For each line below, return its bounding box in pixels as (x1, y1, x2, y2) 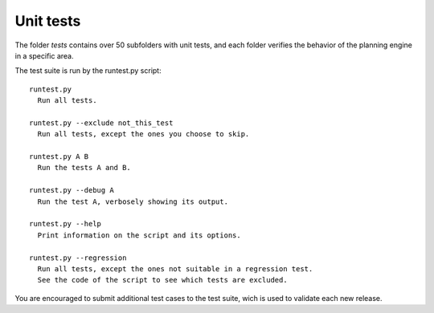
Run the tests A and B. (37, 163, 132, 173)
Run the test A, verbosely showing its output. (37, 197, 229, 206)
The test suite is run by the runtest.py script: (14, 66, 162, 75)
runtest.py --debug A (29, 185, 114, 195)
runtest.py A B (29, 152, 89, 161)
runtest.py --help (29, 219, 102, 229)
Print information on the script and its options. (37, 230, 241, 240)
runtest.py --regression (29, 253, 127, 262)
